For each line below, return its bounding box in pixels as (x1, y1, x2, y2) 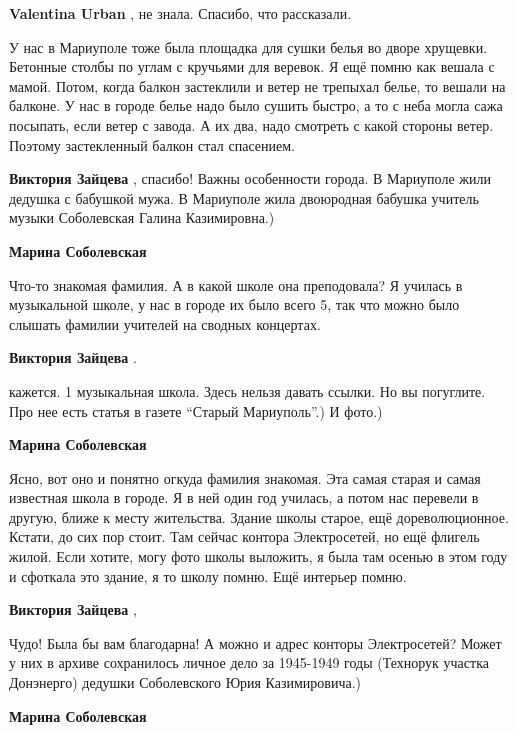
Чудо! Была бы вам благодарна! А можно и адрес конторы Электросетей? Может (9, 632, 502, 653)
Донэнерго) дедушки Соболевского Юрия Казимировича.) (9, 672, 362, 693)
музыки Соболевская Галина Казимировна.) (9, 207, 275, 228)
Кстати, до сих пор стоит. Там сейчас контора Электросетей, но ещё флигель (9, 526, 480, 547)
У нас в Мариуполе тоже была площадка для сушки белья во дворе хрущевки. (9, 36, 488, 57)
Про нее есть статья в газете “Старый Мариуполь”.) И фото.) (9, 400, 383, 421)
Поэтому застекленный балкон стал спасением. (9, 134, 295, 155)
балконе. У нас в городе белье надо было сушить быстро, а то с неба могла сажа (9, 95, 503, 116)
